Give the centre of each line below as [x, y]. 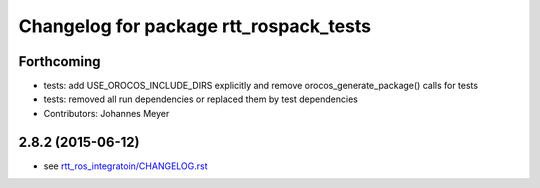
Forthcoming [59, 61]
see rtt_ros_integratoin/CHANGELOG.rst [126, 166]
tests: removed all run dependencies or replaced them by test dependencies [201, 99]
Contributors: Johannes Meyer [106, 113]
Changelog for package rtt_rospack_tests [195, 26]
